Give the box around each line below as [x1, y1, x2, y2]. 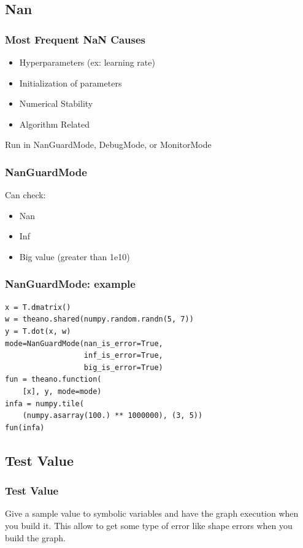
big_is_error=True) [83, 363, 163, 372]
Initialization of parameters [19, 76, 122, 89]
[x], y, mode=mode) [22, 387, 102, 396]
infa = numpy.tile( [5, 399, 84, 408]
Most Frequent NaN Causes [5, 31, 145, 47]
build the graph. [5, 531, 66, 544]
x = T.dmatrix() [5, 303, 71, 312]
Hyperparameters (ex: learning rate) [19, 56, 155, 68]
